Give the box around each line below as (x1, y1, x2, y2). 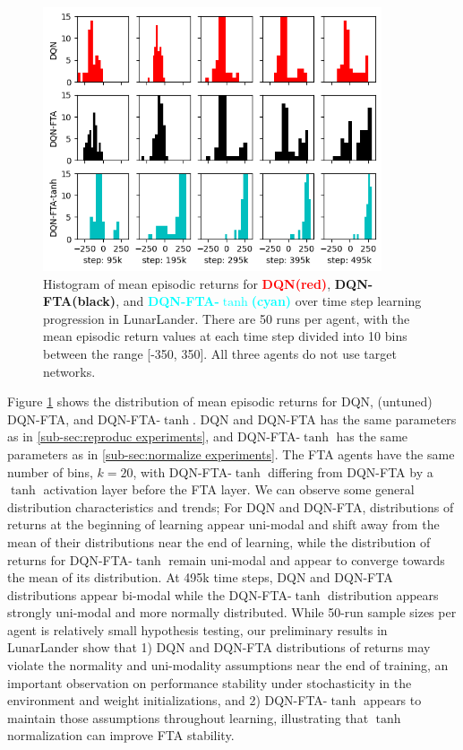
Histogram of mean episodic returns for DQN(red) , (43, 274, 331, 292)
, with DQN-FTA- (133, 462, 232, 481)
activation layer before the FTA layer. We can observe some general (43, 480, 415, 499)
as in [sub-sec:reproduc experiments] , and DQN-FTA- (7, 427, 301, 446)
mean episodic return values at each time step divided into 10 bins (43, 327, 407, 345)
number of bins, (7, 462, 93, 481)
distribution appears (328, 585, 439, 604)
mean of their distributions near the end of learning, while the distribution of (7, 532, 431, 551)
